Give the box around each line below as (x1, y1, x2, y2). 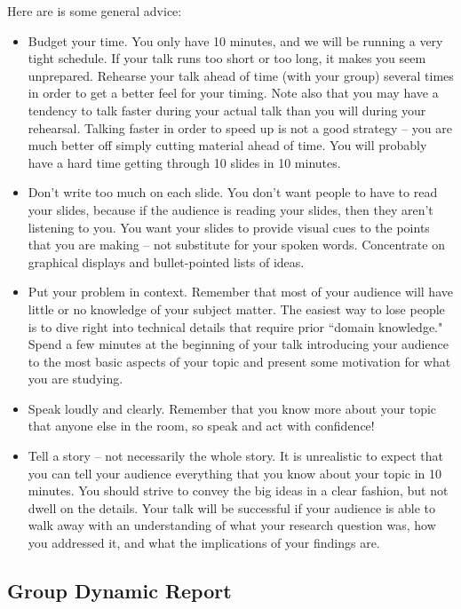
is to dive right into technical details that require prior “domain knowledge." (28, 317, 443, 336)
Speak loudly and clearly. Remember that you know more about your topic (28, 399, 437, 417)
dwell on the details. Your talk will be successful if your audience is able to (28, 498, 435, 517)
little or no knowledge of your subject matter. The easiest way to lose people (28, 299, 445, 318)
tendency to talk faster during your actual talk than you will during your (28, 100, 426, 119)
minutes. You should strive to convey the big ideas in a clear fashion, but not (28, 481, 449, 500)
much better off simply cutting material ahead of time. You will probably (28, 136, 427, 154)
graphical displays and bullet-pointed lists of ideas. (28, 252, 305, 271)
